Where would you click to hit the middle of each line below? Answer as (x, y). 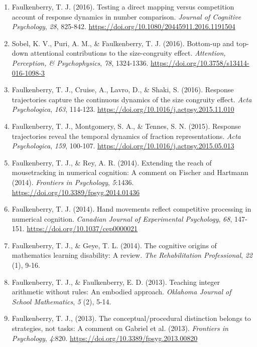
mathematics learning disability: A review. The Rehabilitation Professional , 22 (132, 255)
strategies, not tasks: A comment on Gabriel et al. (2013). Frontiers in (120, 328)
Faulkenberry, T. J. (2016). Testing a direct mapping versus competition (123, 7)
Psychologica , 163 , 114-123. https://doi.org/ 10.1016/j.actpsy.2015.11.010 (123, 109)
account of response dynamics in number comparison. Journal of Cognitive (126, 16)
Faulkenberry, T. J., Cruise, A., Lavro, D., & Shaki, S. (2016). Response (123, 90)
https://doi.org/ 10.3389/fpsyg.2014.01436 (76, 192)
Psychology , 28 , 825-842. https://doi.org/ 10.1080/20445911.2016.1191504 (123, 26)
